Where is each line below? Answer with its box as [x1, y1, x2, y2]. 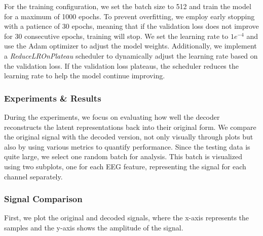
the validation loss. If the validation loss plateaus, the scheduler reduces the [4, 60, 239, 71]
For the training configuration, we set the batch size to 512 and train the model [4, 1, 251, 11]
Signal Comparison [4, 193, 83, 205]
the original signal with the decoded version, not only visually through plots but [4, 131, 253, 142]
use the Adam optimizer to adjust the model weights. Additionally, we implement [4, 40, 257, 51]
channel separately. [4, 171, 63, 181]
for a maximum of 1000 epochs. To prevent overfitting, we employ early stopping [4, 11, 255, 21]
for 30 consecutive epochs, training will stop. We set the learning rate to [4, 30, 229, 41]
